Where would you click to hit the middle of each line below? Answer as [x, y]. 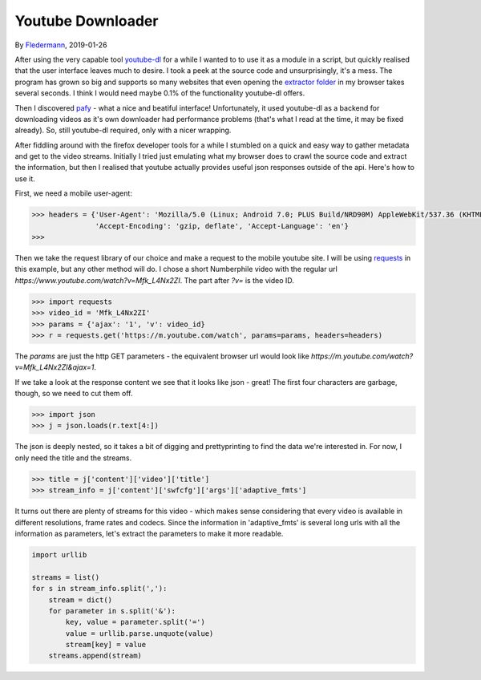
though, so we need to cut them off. [74, 394]
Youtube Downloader [87, 21]
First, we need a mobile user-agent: [73, 193]
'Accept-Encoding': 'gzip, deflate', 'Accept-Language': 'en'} [222, 226]
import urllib [59, 555]
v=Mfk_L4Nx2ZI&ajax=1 [55, 367]
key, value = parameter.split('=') [135, 622]
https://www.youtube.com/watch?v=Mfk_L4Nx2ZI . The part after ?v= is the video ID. [154, 280]
